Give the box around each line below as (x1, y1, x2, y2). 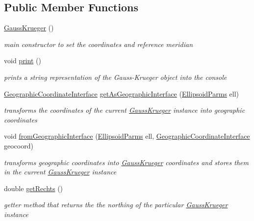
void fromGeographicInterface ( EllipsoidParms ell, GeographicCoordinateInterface (4, 131, 250, 141)
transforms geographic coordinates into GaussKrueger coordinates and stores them (4, 157, 249, 167)
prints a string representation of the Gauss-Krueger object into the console (4, 72, 227, 82)
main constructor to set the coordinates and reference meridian (4, 39, 193, 49)
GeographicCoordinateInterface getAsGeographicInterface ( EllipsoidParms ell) (4, 88, 239, 98)
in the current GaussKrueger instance (4, 167, 117, 177)
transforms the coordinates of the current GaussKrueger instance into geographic (4, 105, 245, 115)
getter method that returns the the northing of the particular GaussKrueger (4, 199, 228, 210)
